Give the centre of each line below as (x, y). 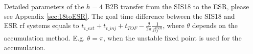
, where (173, 25)
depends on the (215, 25)
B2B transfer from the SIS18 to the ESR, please (177, 6)
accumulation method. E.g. (45, 38)
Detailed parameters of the (44, 6)
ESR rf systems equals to (42, 25)
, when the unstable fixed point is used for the (172, 38)
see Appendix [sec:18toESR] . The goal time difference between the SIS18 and (119, 16)
